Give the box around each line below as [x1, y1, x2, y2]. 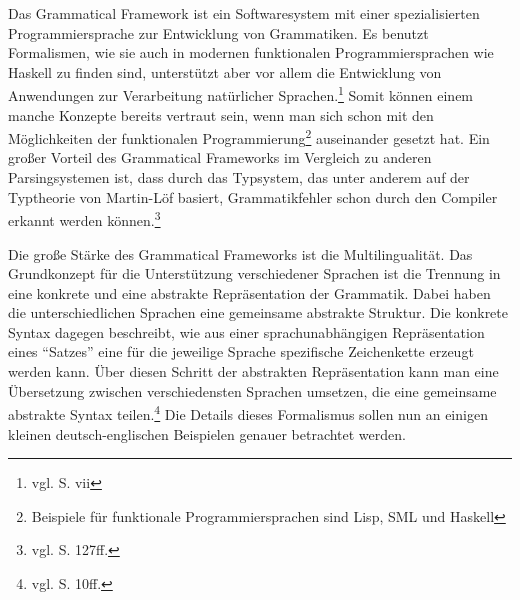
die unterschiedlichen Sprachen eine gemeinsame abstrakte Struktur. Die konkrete [8, 302, 508, 323]
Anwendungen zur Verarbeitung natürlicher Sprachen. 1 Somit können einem [8, 82, 474, 106]
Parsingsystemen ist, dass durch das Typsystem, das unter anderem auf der [8, 167, 470, 188]
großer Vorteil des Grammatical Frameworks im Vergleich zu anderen [8, 147, 432, 168]
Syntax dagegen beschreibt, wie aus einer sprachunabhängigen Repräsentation [8, 321, 485, 342]
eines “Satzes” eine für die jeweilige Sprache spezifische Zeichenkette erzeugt [8, 341, 474, 362]
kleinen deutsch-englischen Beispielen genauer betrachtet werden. [8, 423, 406, 444]
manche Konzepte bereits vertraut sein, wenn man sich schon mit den [8, 104, 434, 125]
